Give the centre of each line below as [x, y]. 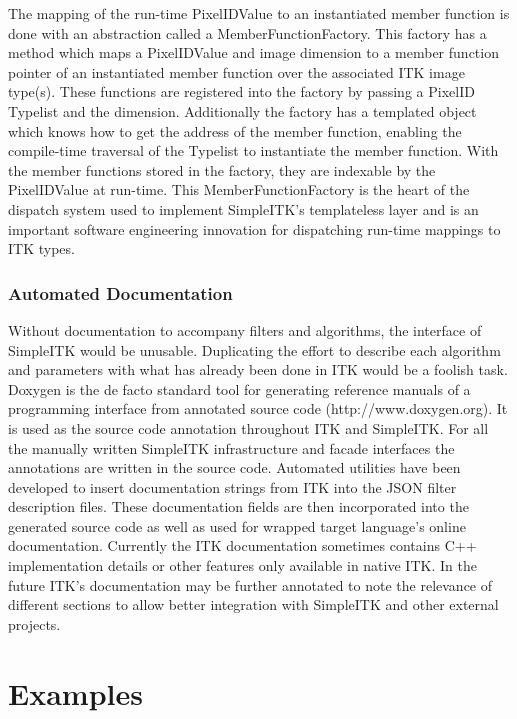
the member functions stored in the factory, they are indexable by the [222, 169]
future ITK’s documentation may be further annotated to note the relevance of [250, 584]
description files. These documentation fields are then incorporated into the [238, 506]
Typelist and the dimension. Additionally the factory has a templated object [242, 110]
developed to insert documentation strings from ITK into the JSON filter [232, 486]
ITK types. [41, 248]
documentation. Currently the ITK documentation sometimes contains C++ [242, 545]
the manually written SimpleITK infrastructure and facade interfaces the [231, 447]
